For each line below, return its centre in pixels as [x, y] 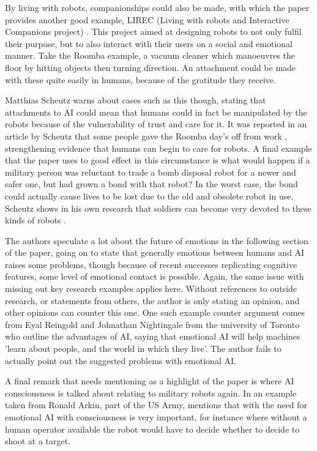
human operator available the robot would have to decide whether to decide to [152, 429]
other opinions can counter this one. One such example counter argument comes [155, 312]
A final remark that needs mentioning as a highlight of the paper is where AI [150, 381]
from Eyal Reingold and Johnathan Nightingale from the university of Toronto [152, 324]
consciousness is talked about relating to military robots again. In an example [151, 393]
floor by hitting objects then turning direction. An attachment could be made [151, 67]
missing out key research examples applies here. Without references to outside [151, 289]
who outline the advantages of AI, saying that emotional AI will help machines [153, 336]
